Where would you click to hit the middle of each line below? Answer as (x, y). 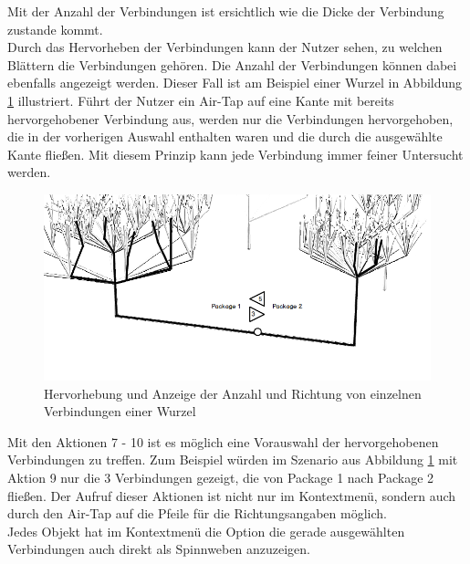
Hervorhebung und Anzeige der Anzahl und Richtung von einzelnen (233, 393)
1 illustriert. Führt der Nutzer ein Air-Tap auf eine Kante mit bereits (201, 100)
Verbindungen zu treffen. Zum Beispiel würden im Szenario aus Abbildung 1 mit (233, 460)
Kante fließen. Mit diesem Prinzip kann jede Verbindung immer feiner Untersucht (235, 154)
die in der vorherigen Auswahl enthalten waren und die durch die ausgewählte (225, 136)
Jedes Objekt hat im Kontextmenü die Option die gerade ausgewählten (206, 531)
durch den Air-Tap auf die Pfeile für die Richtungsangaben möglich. (197, 513)
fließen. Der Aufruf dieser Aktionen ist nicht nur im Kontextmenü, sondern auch (232, 495)
